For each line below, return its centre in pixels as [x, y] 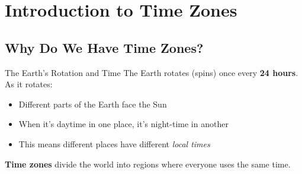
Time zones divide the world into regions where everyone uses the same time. [148, 164]
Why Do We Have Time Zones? [104, 47]
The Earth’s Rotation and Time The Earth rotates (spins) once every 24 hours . [152, 72]
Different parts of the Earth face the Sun [93, 104]
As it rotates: [29, 84]
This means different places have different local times [114, 143]
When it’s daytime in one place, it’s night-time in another [123, 124]
